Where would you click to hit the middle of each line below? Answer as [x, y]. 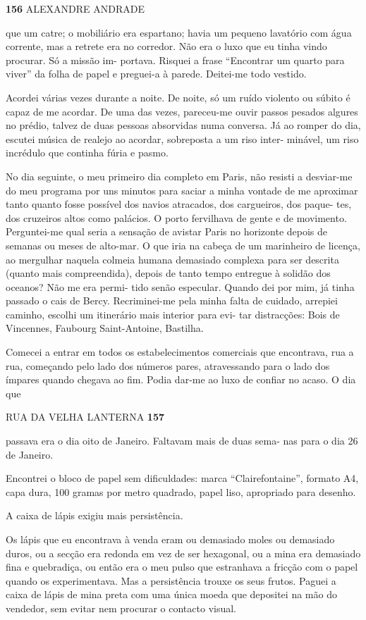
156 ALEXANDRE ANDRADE [75, 8]
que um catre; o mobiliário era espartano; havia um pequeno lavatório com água [179, 32]
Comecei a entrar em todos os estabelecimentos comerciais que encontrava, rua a [180, 352]
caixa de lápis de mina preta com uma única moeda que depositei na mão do [171, 594]
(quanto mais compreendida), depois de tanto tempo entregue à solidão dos [168, 273]
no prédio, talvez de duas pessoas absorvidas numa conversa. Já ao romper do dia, [183, 125]
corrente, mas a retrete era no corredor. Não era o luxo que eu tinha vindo [166, 46]
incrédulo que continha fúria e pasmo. [87, 153]
